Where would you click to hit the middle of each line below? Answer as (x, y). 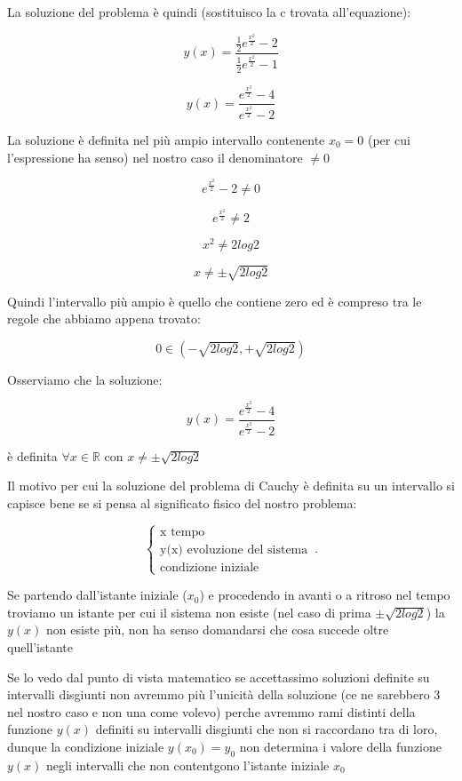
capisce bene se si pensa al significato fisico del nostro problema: (182, 503)
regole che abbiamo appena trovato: (104, 319)
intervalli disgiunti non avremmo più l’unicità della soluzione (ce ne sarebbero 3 (224, 694)
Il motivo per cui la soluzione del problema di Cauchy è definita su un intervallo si (231, 486)
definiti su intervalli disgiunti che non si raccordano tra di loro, (267, 729)
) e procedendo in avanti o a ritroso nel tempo (325, 595)
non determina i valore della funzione (340, 746)
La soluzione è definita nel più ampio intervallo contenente (166, 139)
